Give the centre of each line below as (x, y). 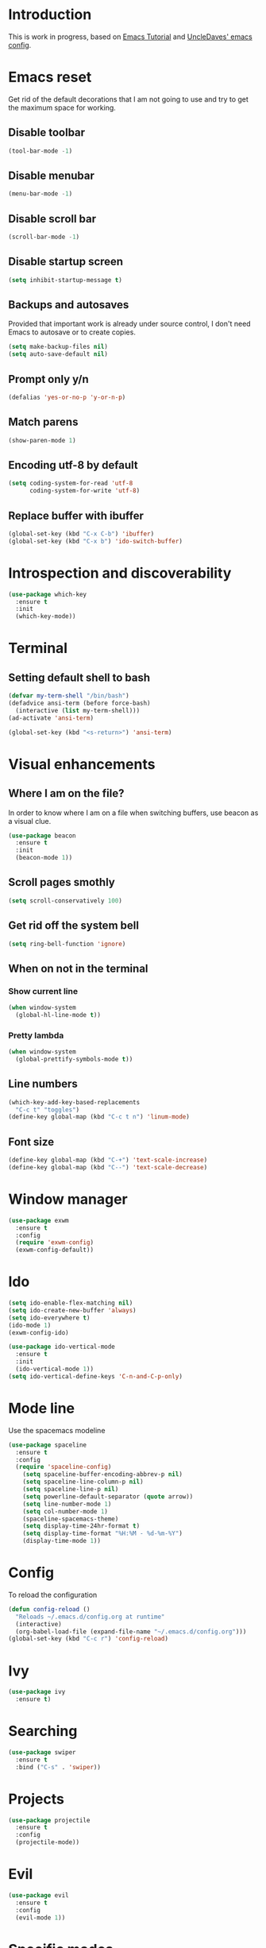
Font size (31, 1142)
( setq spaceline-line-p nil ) (71, 1490)
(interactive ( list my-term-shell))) (78, 710)
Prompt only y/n (48, 379)
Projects (37, 1799)
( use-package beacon (42, 836)
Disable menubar (52, 175)
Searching (43, 1732)
